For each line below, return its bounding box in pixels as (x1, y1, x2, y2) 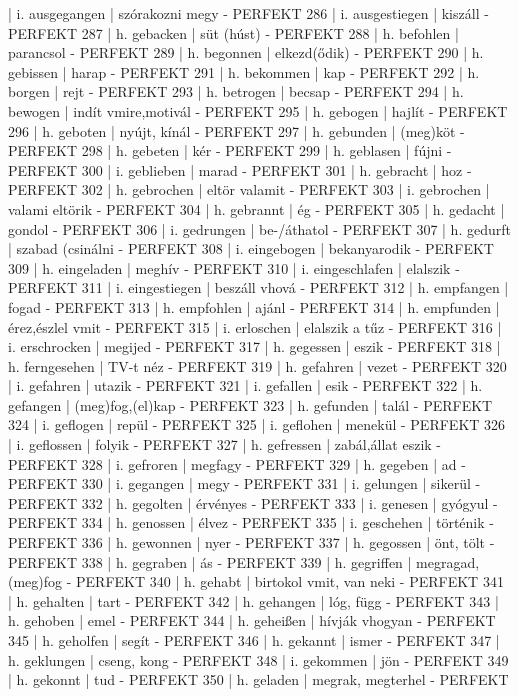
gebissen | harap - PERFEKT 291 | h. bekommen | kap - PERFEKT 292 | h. (8, 61, 480, 82)
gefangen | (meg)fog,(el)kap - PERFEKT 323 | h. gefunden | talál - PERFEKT (8, 394, 493, 415)
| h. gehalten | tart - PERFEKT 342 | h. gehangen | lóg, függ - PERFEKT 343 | (8, 590, 499, 611)
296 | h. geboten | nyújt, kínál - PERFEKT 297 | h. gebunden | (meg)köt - (8, 120, 465, 141)
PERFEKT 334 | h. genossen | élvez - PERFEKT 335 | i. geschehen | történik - (8, 512, 494, 533)
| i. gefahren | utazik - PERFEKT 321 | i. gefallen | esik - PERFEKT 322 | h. (8, 375, 483, 396)
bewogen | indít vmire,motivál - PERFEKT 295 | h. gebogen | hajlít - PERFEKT (8, 100, 508, 121)
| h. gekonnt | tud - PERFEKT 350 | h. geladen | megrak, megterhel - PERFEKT (8, 669, 509, 690)
